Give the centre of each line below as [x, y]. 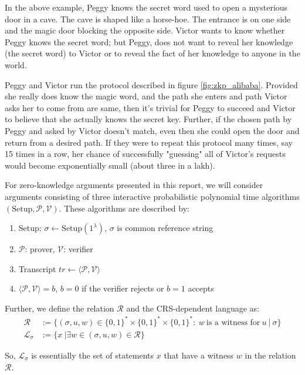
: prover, [40, 249]
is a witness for [233, 322]
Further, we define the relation [60, 308]
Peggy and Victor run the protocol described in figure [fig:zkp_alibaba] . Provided [151, 84]
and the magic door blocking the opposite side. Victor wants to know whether [145, 30]
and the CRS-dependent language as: [193, 308]
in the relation [270, 355]
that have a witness [199, 355]
